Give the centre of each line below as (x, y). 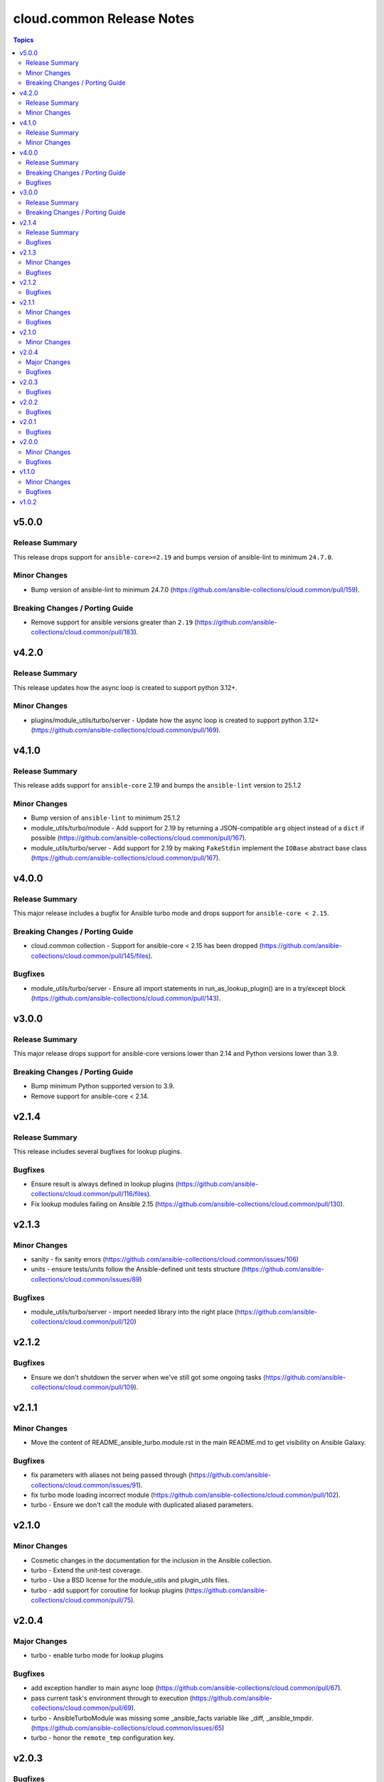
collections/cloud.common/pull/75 (81, 1600)
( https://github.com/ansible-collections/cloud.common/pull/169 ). (126, 730)
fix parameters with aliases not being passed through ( (111, 1475)
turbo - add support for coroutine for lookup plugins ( (109, 1590)
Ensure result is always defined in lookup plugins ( (105, 1184)
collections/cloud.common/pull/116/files (89, 1194)
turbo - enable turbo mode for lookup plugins (97, 1655)
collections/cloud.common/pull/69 (81, 1708)
